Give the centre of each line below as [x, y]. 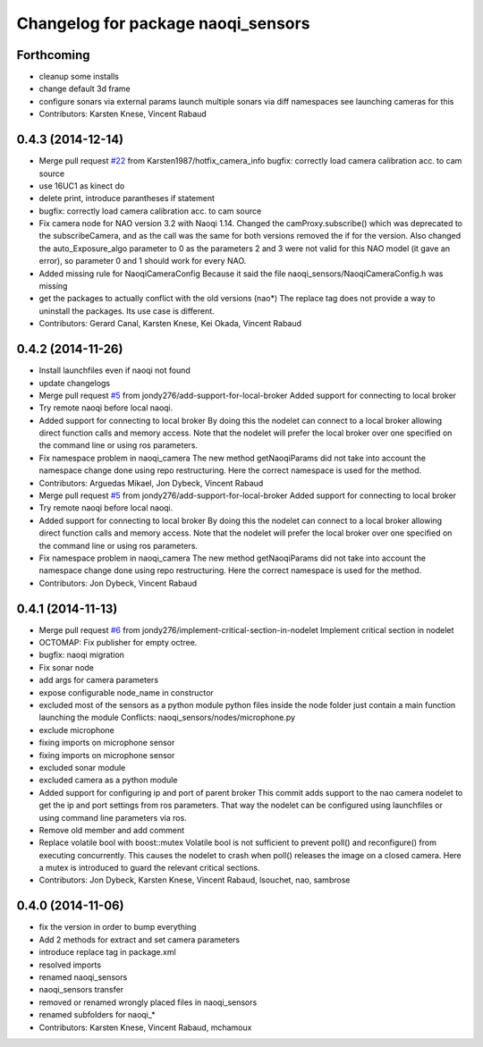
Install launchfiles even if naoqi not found [115, 370]
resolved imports [70, 965]
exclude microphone [77, 730]
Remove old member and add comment [112, 830]
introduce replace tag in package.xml [107, 952]
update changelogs [75, 383]
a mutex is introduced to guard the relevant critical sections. [149, 868]
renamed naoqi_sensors [83, 977]
